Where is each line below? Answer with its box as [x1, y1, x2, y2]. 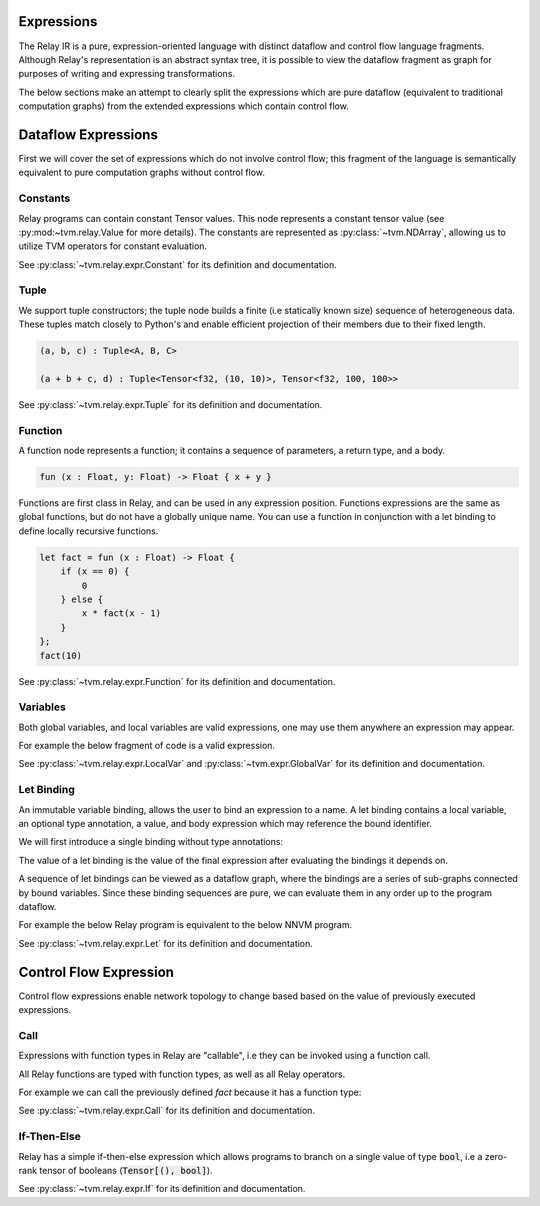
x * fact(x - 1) [81, 608, 162, 619]
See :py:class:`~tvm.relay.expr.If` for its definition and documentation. [18, 1183, 306, 1195]
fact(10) [39, 650, 83, 661]
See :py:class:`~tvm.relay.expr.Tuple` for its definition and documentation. [18, 398, 323, 410]
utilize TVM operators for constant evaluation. [18, 240, 208, 252]
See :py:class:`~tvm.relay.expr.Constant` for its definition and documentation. [18, 258, 337, 270]
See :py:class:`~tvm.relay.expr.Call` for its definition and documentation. [18, 1105, 315, 1117]
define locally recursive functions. [18, 525, 159, 537]
